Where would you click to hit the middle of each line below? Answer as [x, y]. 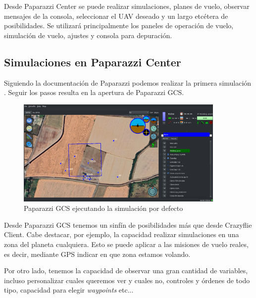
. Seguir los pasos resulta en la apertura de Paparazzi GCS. [94, 92]
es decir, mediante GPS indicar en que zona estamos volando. [97, 254]
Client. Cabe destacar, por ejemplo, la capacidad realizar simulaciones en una [122, 234]
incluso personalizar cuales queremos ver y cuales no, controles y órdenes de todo [127, 280]
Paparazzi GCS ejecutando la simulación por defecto [103, 208]
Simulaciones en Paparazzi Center [93, 62]
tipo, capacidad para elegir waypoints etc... [69, 290]
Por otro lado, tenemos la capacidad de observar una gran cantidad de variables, [126, 271]
